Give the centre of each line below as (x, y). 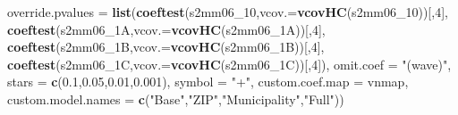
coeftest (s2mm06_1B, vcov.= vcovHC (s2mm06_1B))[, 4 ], (166, 47)
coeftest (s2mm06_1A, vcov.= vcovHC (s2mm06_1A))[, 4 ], (166, 29)
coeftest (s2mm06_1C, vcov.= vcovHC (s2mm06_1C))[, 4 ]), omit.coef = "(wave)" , (229, 64)
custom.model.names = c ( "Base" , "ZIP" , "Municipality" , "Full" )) (176, 99)
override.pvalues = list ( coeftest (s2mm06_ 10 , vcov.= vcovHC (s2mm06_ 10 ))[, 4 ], (228, 12)
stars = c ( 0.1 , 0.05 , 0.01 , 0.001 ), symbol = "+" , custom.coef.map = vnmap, (208, 82)
